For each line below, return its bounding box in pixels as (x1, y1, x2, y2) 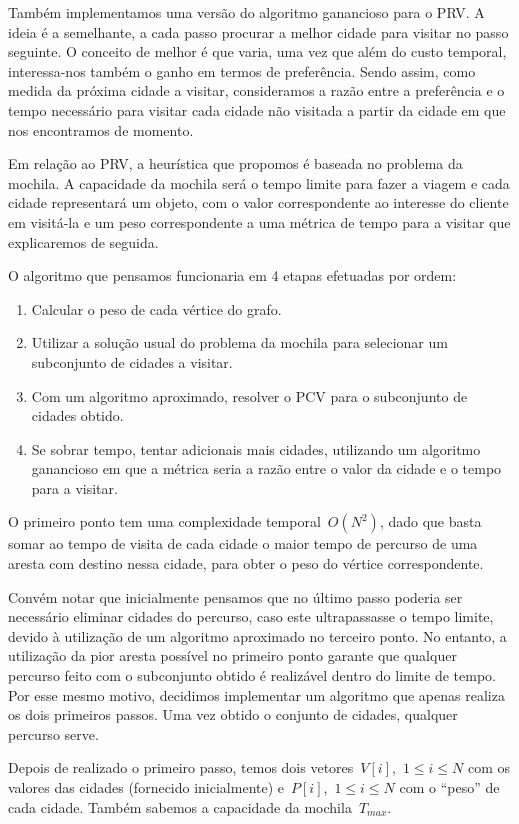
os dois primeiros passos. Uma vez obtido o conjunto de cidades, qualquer (8, 704, 458, 725)
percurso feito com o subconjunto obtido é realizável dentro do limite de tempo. (8, 665, 496, 686)
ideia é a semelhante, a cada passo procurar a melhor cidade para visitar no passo (8, 21, 509, 42)
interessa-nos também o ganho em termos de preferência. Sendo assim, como (8, 60, 476, 81)
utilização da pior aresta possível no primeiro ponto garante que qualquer (8, 645, 457, 666)
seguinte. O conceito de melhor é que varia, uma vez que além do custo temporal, (8, 41, 507, 62)
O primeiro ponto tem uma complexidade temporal (8, 511, 321, 532)
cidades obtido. (31, 405, 124, 426)
